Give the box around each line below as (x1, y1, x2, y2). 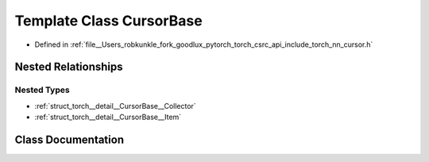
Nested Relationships (14, 60, 123, 74)
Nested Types (14, 84, 71, 95)
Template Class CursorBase (14, 12, 203, 29)
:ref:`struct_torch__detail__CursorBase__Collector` (34, 101, 196, 110)
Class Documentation (14, 133, 125, 146)
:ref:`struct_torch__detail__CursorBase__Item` (34, 112, 182, 122)
